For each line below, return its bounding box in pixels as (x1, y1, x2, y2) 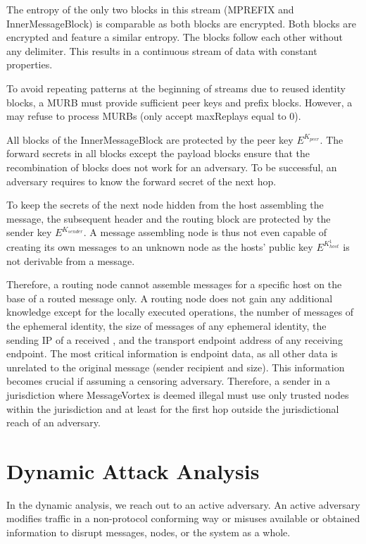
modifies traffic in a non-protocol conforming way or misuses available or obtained (6, 511, 360, 526)
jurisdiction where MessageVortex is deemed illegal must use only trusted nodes (6, 387, 349, 402)
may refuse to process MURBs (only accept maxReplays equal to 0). (6, 109, 301, 123)
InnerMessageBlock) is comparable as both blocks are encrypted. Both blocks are (6, 16, 356, 30)
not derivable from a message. (6, 253, 135, 268)
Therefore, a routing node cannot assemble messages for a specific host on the (6, 277, 342, 292)
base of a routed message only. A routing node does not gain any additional (6, 290, 333, 305)
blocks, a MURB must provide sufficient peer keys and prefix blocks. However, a (6, 94, 353, 109)
